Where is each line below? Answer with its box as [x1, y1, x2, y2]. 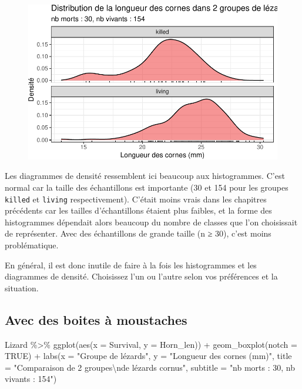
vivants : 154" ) [5, 373, 57, 385]
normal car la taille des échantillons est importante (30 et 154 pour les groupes [5, 181, 288, 193]
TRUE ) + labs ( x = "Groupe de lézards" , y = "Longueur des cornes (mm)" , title [5, 350, 292, 362]
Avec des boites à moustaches [5, 310, 187, 328]
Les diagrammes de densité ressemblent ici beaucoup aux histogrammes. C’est [5, 169, 285, 182]
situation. [5, 281, 39, 294]
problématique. [5, 238, 59, 251]
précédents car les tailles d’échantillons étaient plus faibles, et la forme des [5, 204, 272, 217]
